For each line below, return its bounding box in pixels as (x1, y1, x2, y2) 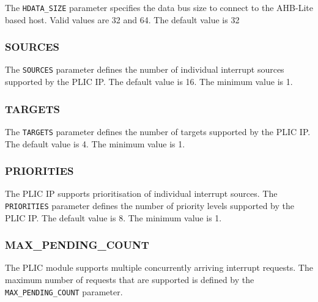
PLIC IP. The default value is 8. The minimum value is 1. (5, 211, 222, 224)
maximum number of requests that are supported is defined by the (5, 273, 254, 286)
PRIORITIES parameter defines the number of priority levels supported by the (5, 199, 295, 212)
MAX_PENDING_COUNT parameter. (5, 285, 123, 298)
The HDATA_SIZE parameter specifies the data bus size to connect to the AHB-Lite (5, 1, 313, 13)
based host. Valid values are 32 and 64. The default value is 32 (5, 13, 240, 26)
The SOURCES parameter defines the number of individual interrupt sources (5, 63, 284, 76)
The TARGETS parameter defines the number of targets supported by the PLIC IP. (5, 125, 311, 138)
